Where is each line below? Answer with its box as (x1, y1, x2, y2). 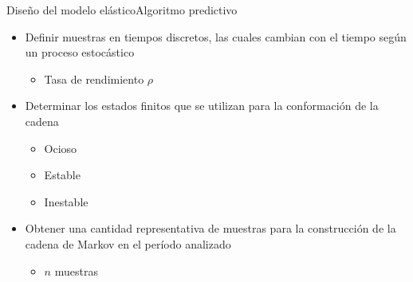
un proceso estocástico (25, 44, 135, 61)
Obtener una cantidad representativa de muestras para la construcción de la (25, 220, 396, 237)
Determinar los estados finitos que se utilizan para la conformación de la (25, 97, 379, 114)
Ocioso (44, 139, 77, 156)
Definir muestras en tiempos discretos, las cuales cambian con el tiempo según (25, 28, 407, 45)
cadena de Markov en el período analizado (25, 235, 231, 252)
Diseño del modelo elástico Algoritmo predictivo (6, 2, 238, 18)
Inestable (44, 193, 88, 210)
